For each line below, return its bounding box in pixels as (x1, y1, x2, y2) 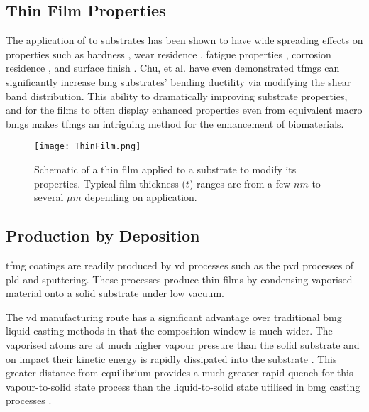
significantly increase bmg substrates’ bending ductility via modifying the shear (6, 74, 351, 89)
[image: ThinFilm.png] (34, 141, 141, 152)
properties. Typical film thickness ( (34, 175, 186, 190)
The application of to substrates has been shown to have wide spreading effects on (6, 33, 363, 48)
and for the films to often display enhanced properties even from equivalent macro (6, 102, 363, 117)
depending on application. (84, 190, 197, 205)
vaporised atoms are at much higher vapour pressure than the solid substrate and (6, 337, 360, 352)
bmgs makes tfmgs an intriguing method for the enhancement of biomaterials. (6, 116, 344, 131)
